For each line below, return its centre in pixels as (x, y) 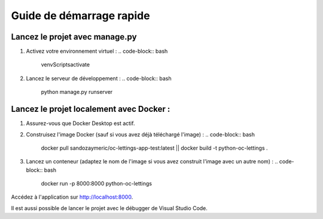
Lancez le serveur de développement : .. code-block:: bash (99, 78)
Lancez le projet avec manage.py (74, 37)
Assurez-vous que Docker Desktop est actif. (80, 123)
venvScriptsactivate (65, 65)
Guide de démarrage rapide (80, 16)
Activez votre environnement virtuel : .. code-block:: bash (97, 51)
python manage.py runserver (77, 92)
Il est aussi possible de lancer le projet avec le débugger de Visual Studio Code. (109, 208)
